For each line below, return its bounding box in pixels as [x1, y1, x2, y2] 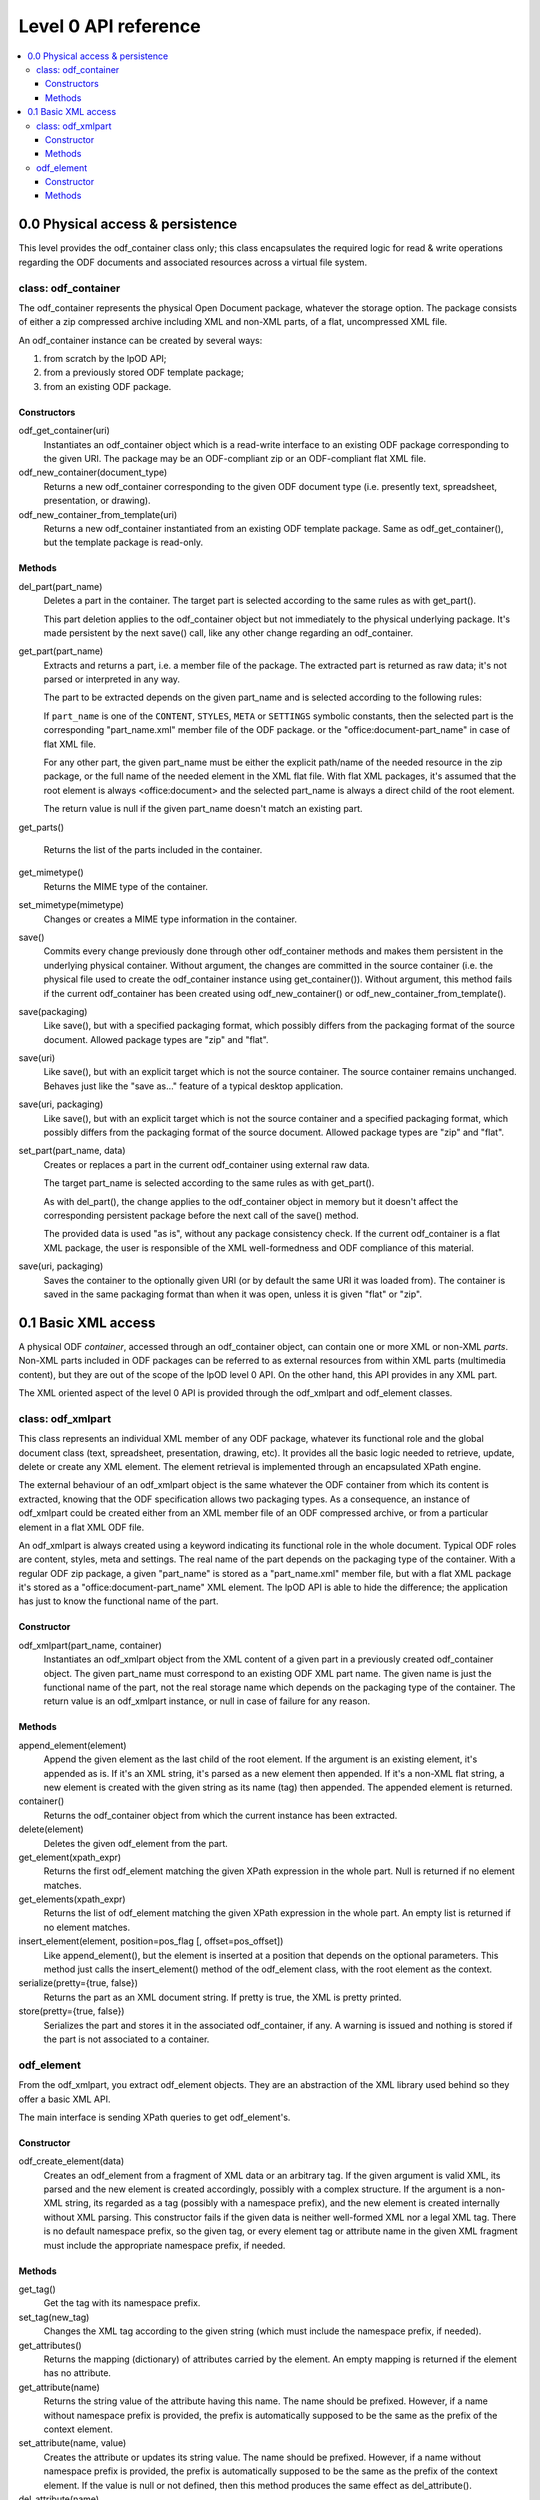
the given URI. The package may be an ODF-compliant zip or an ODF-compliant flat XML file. [43, 453, 427, 465]
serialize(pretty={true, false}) [18, 1977, 139, 1989]
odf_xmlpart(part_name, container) [18, 1639, 162, 1651]
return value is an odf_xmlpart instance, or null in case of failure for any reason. [43, 1695, 371, 1707]
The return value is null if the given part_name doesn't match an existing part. [43, 803, 364, 815]
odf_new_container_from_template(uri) [18, 508, 178, 520]
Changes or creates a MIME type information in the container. [43, 913, 298, 925]
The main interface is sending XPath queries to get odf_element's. [18, 2111, 291, 2123]
